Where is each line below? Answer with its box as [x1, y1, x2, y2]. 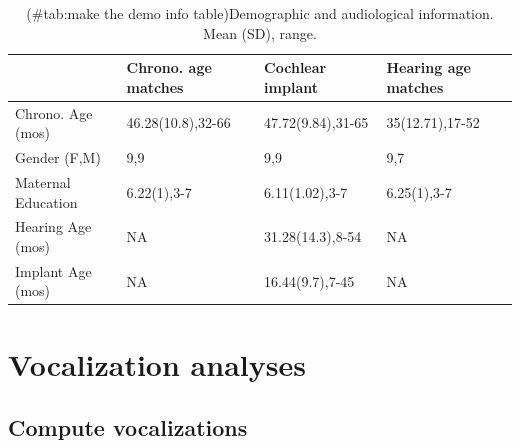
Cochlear [264, 57, 327, 78]
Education [15, 191, 78, 212]
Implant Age [15, 260, 92, 281]
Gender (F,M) [15, 147, 101, 168]
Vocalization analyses [8, 343, 306, 384]
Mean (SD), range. [203, 22, 317, 43]
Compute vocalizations [8, 412, 248, 443]
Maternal [15, 171, 71, 192]
